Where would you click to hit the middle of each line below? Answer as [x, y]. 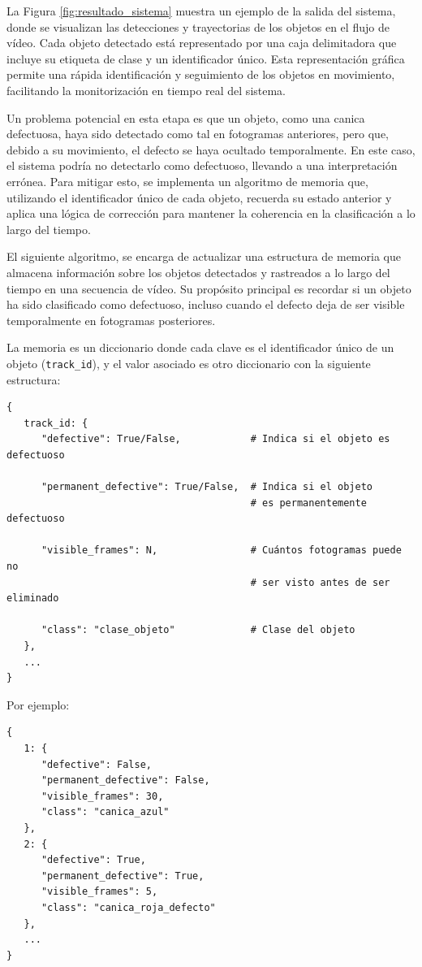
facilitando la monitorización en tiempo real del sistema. [146, 90]
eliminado [33, 598]
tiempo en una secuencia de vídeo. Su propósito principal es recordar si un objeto [209, 288]
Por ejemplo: [38, 704]
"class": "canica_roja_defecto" [128, 907]
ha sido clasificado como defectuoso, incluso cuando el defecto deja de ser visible [206, 304]
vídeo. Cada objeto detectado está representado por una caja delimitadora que [202, 43]
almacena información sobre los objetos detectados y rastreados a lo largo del [198, 272]
